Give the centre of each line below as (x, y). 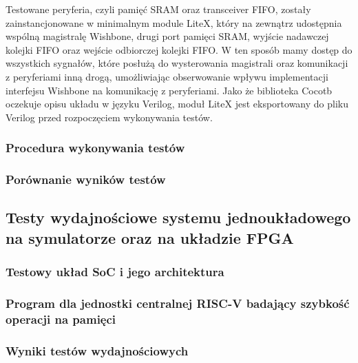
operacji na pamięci (61, 319)
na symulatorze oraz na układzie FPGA (150, 237)
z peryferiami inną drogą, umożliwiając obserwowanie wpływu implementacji (167, 76)
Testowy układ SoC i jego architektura (115, 272)
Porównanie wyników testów (86, 179)
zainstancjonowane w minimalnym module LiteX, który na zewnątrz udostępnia (174, 22)
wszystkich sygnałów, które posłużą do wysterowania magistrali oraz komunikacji (177, 63)
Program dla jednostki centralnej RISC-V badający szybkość (178, 303)
